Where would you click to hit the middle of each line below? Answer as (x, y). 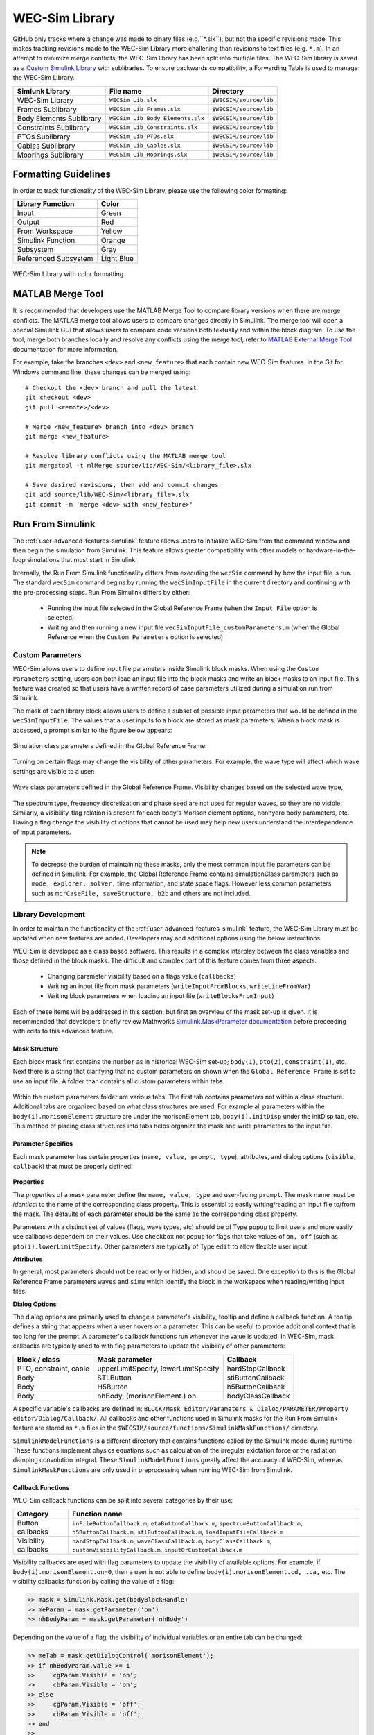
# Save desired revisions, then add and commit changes (122, 485)
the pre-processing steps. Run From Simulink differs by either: (101, 592)
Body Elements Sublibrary (59, 118)
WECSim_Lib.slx (133, 100)
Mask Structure (36, 1049)
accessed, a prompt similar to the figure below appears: (92, 730)
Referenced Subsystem (55, 259)
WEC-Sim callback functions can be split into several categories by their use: (123, 1500)
